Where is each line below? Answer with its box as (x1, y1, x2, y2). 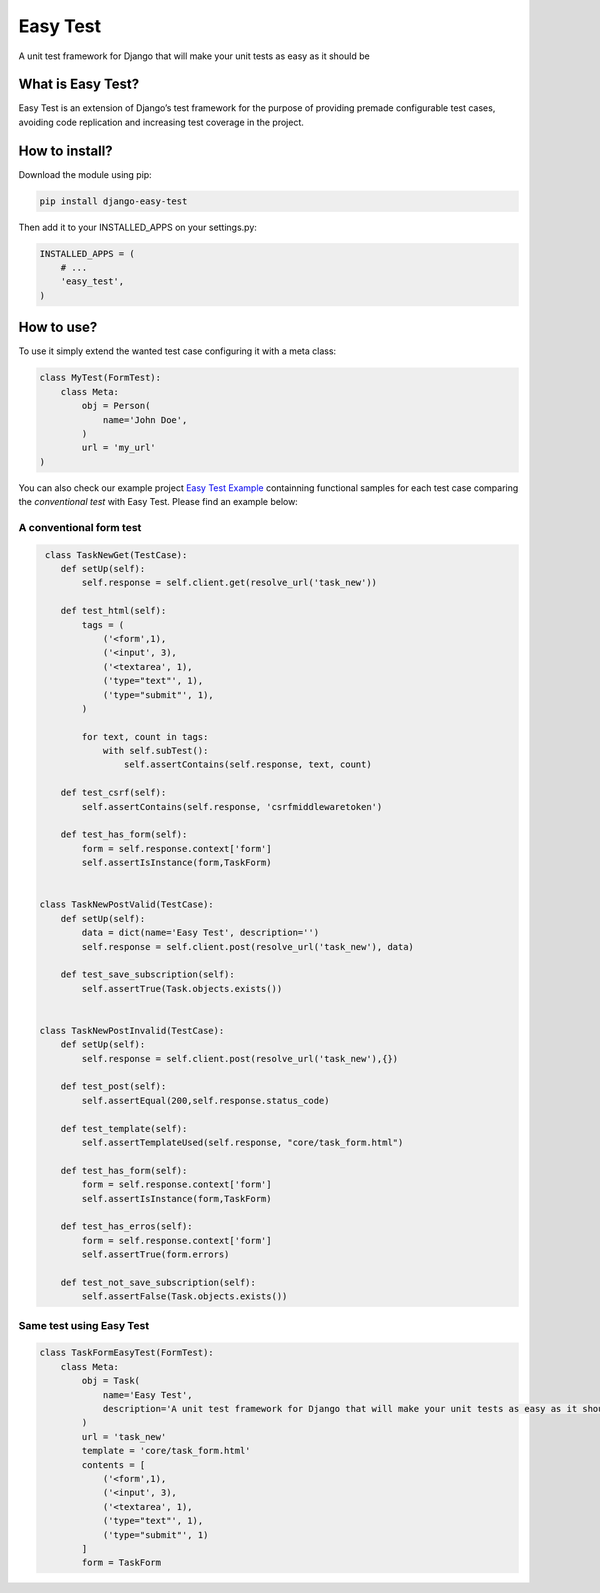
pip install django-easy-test (39, 195, 188, 207)
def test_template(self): (60, 1123, 188, 1134)
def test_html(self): (60, 605, 167, 617)
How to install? (18, 142, 114, 159)
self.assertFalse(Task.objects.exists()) (81, 1291, 288, 1302)
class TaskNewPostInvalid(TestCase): (39, 1025, 225, 1036)
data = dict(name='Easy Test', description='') (81, 927, 320, 939)
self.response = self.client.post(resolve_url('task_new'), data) (81, 941, 415, 952)
